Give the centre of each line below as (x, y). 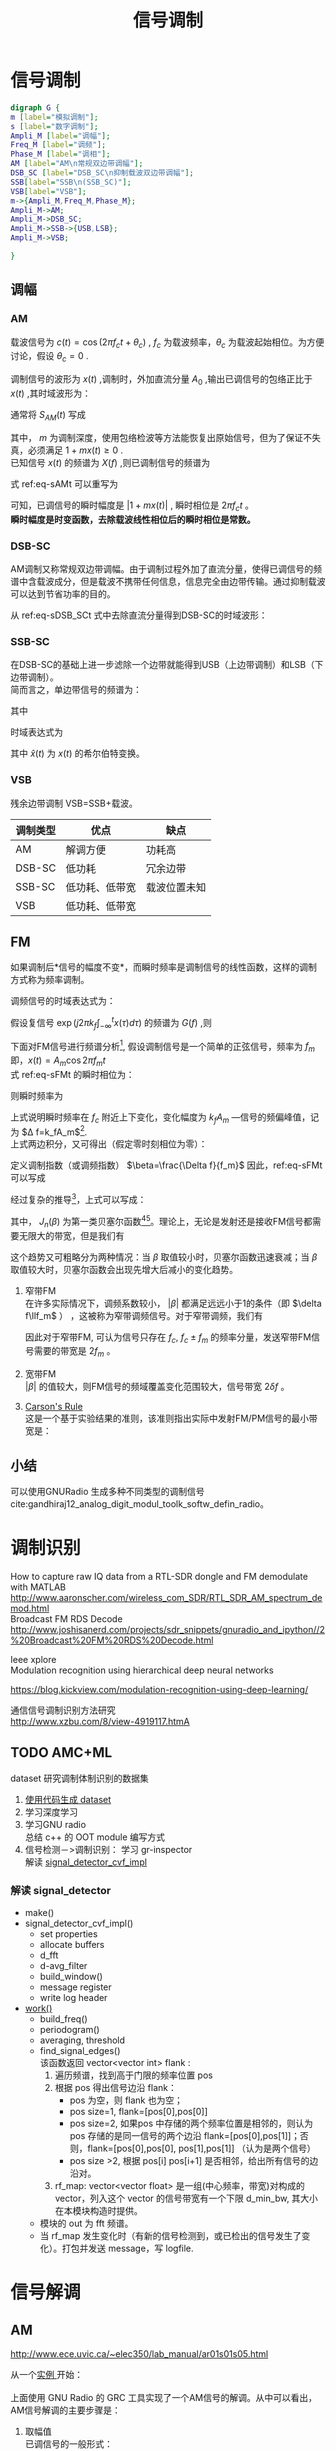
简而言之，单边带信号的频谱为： (76, 690)
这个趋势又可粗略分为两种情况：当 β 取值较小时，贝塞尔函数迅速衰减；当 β (164, 1257)
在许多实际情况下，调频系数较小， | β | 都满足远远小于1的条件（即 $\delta (173, 1303)
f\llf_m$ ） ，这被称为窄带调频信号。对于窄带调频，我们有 (143, 1315)
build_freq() (63, 2019)
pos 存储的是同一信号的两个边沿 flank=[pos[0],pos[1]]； (184, 2136)
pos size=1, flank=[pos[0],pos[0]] (138, 2112)
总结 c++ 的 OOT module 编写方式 (95, 1837)
